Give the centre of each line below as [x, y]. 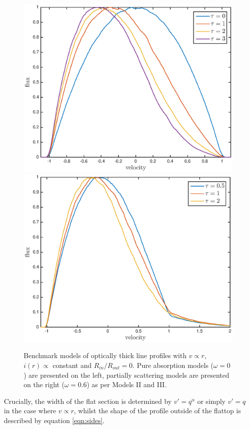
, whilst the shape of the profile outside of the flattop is [157, 411]
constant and [72, 365]
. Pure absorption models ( [173, 365]
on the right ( [44, 384]
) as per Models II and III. [127, 384]
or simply [211, 401]
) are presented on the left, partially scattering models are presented [126, 375]
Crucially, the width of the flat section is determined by [88, 401]
